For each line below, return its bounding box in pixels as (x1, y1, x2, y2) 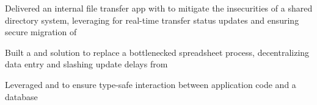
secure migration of (5, 25, 77, 38)
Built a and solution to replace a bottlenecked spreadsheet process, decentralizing (5, 46, 310, 58)
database (5, 90, 38, 103)
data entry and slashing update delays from (5, 58, 168, 70)
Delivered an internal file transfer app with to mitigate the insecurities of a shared (5, 2, 313, 14)
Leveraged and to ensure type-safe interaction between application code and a (5, 78, 296, 90)
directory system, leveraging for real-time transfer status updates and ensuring (5, 13, 299, 26)
